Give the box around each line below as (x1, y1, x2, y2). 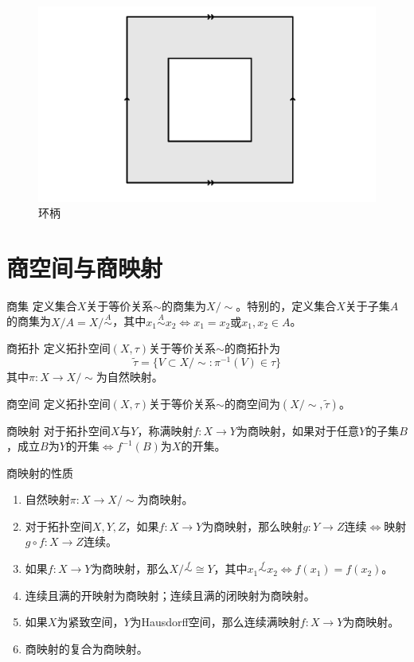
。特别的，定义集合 (236, 297, 337, 313)
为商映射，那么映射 (202, 517, 303, 534)
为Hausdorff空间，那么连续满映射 (130, 613, 300, 630)
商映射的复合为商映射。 (25, 641, 148, 657)
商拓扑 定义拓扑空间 (6, 340, 111, 356)
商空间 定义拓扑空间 (6, 395, 111, 411)
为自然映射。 (96, 368, 163, 384)
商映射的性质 (6, 464, 73, 481)
